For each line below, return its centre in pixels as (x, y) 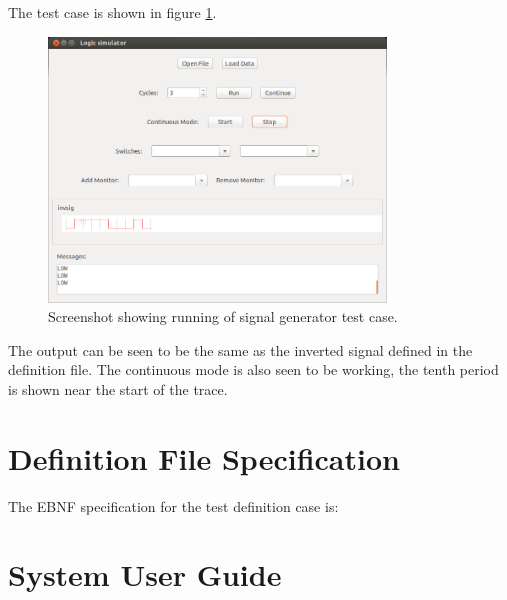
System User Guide (145, 574)
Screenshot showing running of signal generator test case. (223, 316)
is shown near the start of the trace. (118, 388)
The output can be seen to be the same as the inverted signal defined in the (240, 349)
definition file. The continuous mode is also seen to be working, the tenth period (253, 369)
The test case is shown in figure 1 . (112, 12)
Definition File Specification (204, 457)
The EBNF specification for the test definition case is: (173, 505)
